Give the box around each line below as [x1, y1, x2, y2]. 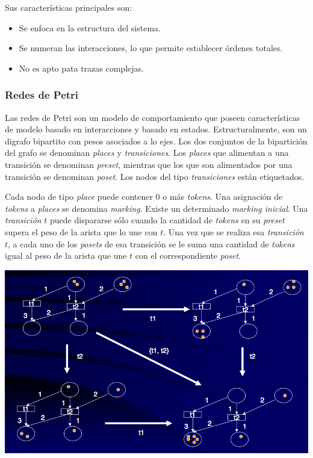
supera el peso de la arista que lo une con [5, 225, 158, 238]
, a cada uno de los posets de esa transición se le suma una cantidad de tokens [8, 237, 295, 250]
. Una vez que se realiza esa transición [163, 225, 304, 238]
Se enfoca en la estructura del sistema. [19, 21, 161, 34]
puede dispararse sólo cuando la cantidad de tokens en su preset [50, 214, 285, 226]
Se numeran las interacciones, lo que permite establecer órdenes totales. [19, 42, 283, 54]
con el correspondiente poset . [135, 249, 241, 262]
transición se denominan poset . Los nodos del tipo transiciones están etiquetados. [5, 170, 305, 182]
